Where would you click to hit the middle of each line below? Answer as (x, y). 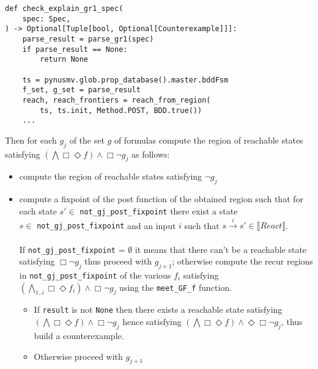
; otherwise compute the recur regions (242, 261)
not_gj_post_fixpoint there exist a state (159, 210)
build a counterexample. (79, 335)
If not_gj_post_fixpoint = (72, 249)
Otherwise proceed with (78, 356)
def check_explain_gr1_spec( (64, 9)
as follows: (150, 154)
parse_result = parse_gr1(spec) (88, 39)
